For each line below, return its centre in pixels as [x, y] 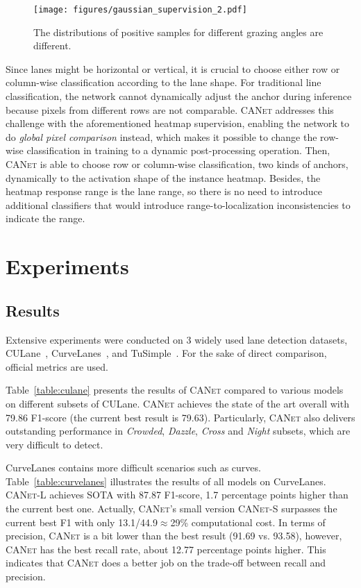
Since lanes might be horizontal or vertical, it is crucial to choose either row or [173, 68]
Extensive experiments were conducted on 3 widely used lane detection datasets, [177, 339]
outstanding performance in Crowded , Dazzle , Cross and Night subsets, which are [178, 431]
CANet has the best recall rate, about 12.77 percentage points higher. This [166, 549]
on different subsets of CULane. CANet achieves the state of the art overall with [177, 403]
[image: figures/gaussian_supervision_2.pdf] [140, 10]
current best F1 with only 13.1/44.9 [82, 522]
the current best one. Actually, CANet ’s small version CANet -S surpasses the [171, 509]
